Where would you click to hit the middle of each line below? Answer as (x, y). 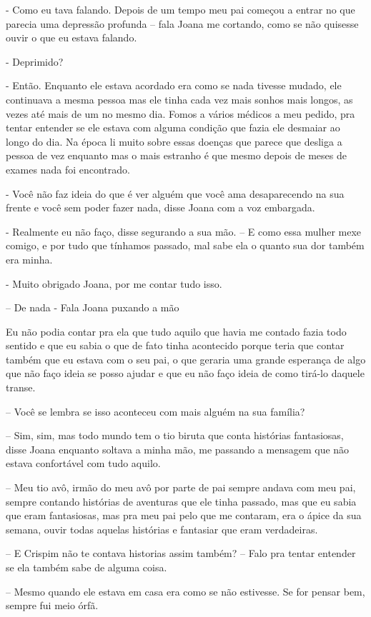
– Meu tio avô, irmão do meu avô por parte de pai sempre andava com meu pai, (181, 487)
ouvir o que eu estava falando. (71, 37)
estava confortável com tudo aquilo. (83, 463)
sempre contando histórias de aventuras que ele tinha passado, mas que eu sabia (181, 501)
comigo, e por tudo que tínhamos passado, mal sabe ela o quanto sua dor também (185, 245)
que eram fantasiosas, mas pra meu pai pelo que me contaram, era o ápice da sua (184, 515)
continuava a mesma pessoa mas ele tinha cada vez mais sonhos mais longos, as (179, 99)
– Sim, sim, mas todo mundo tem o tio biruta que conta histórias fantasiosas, (175, 435)
